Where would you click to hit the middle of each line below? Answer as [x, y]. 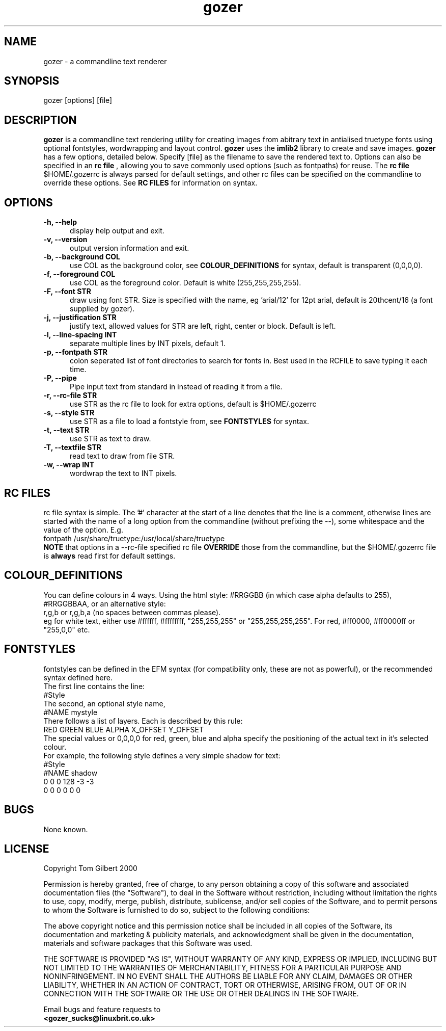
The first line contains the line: [94, 686]
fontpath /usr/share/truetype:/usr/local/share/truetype [134, 538]
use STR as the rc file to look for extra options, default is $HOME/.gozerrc [193, 404]
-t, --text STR [66, 430]
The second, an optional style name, [104, 703]
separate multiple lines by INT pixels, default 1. [148, 343]
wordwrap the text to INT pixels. [123, 473]
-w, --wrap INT [69, 465]
